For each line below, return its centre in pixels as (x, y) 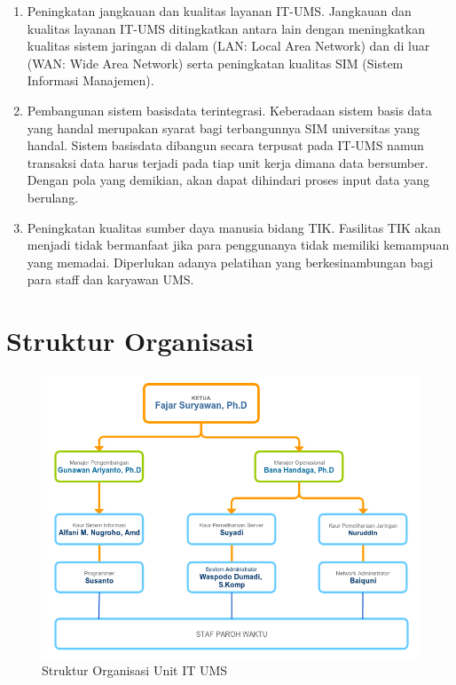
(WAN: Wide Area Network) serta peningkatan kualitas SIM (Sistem (215, 63)
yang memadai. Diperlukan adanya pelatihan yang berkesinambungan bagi (230, 262)
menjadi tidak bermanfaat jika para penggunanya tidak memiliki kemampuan (238, 245)
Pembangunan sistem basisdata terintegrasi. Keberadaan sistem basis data (229, 110)
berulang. (53, 197)
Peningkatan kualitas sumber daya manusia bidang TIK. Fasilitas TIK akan (234, 227)
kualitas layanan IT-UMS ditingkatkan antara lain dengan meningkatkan (226, 28)
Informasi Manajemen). (90, 80)
